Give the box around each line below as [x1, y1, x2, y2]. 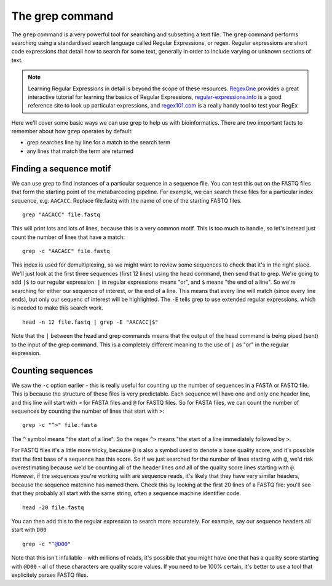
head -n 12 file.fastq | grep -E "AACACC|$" [22, 318, 159, 326]
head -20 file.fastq [22, 504, 84, 511]
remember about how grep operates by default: [11, 128, 133, 135]
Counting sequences [11, 365, 93, 376]
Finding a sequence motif [11, 163, 111, 174]
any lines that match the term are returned [26, 147, 134, 155]
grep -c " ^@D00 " [22, 541, 71, 547]
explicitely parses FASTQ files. [11, 571, 89, 579]
